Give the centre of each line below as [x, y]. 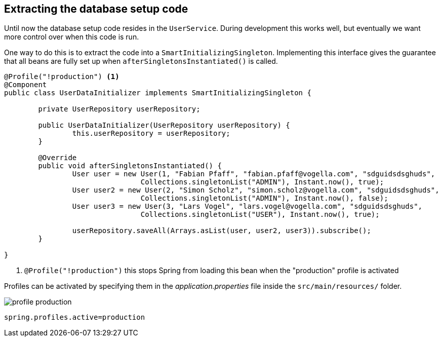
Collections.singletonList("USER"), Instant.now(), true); [260, 215]
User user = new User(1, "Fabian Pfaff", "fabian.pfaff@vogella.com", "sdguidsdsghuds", [254, 174]
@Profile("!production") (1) [62, 77]
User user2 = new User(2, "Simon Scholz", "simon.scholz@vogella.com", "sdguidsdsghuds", [256, 190]
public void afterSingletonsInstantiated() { [130, 166]
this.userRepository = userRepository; [151, 134]
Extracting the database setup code [96, 9]
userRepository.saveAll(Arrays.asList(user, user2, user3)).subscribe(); [222, 231]
